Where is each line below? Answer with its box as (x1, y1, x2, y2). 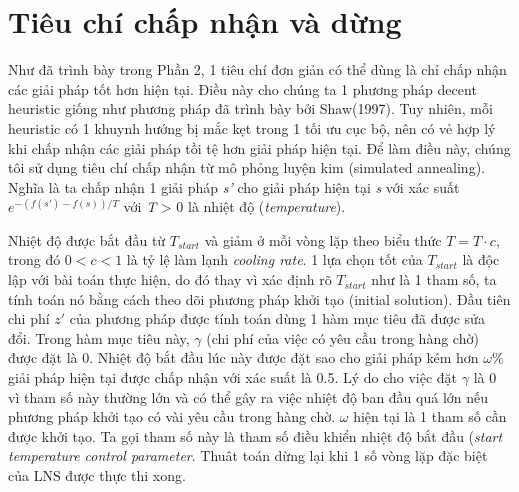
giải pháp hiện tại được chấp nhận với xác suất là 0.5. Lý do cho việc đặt (8, 367, 458, 388)
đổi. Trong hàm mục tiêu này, (8, 327, 190, 348)
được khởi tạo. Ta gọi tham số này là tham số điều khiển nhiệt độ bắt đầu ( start (8, 425, 503, 446)
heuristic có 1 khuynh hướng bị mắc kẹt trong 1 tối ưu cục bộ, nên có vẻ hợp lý (8, 117, 496, 138)
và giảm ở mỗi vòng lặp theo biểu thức (204, 229, 442, 250)
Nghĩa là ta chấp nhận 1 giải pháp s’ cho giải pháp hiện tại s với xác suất (8, 176, 460, 197)
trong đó (8, 249, 61, 270)
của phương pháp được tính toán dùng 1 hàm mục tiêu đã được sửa (69, 308, 485, 329)
